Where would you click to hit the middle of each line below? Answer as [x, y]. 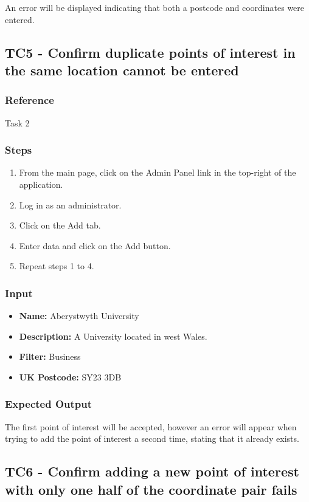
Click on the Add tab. [60, 225]
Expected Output [49, 404]
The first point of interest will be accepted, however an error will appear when [151, 426]
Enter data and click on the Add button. [95, 245]
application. [41, 184]
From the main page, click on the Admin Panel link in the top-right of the [158, 172]
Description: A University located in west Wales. [113, 336]
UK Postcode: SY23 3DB [70, 376]
